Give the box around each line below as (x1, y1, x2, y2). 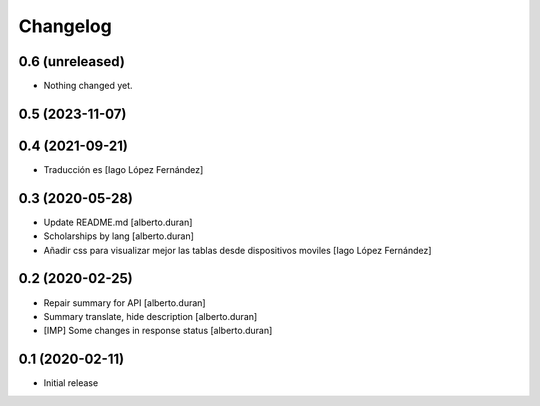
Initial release (43, 377, 99, 389)
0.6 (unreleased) (18, 53, 125, 70)
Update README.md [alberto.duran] (43, 216, 193, 228)
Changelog (18, 15, 112, 37)
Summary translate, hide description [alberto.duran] (43, 310, 258, 322)
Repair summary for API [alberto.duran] (43, 296, 206, 309)
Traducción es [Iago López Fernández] (43, 163, 204, 175)
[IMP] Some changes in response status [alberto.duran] (43, 325, 273, 337)
